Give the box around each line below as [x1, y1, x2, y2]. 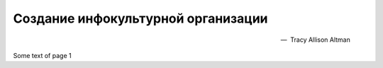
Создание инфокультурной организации [13, 11, 269, 26]
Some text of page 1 [13, 51, 72, 59]
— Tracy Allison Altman [280, 35, 350, 44]
